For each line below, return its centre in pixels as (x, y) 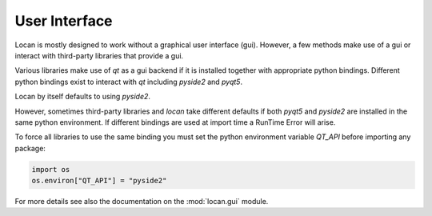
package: (30, 148)
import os (51, 169)
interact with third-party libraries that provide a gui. (99, 55)
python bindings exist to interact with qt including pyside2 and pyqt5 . (129, 82)
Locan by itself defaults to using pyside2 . (83, 97)
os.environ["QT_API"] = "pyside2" (99, 181)
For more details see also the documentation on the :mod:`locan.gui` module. (142, 202)
